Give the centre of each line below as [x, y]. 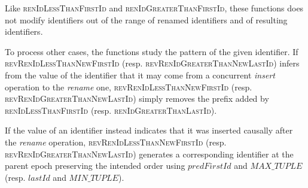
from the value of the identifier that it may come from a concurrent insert [140, 75]
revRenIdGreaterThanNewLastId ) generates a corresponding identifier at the [149, 154]
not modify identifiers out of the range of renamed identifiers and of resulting [146, 19]
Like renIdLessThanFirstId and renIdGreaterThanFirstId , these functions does [154, 8]
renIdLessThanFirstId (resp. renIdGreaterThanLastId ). [111, 110]
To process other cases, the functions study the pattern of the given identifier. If [152, 51]
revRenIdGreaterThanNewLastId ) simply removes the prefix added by [137, 98]
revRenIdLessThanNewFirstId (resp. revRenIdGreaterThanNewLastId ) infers [152, 63]
